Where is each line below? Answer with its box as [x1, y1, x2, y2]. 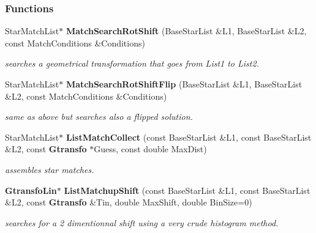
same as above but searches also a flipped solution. [5, 110, 193, 123]
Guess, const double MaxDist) [94, 142, 207, 155]
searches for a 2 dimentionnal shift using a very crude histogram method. [5, 216, 279, 229]
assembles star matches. [5, 163, 94, 176]
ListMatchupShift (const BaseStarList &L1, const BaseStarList [64, 183, 310, 196]
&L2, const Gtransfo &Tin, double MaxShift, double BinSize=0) [5, 196, 252, 209]
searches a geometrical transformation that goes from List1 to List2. [5, 57, 259, 70]
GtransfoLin [5, 183, 57, 196]
